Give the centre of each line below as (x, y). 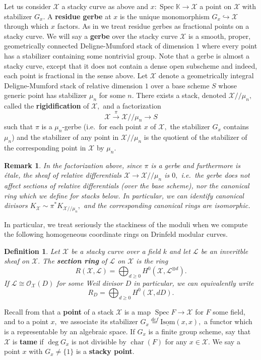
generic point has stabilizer (46, 95)
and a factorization (132, 106)
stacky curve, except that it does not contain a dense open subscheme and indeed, (131, 65)
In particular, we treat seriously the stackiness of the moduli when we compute (126, 224)
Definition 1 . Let (32, 251)
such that (19, 126)
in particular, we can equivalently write (194, 282)
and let (180, 251)
